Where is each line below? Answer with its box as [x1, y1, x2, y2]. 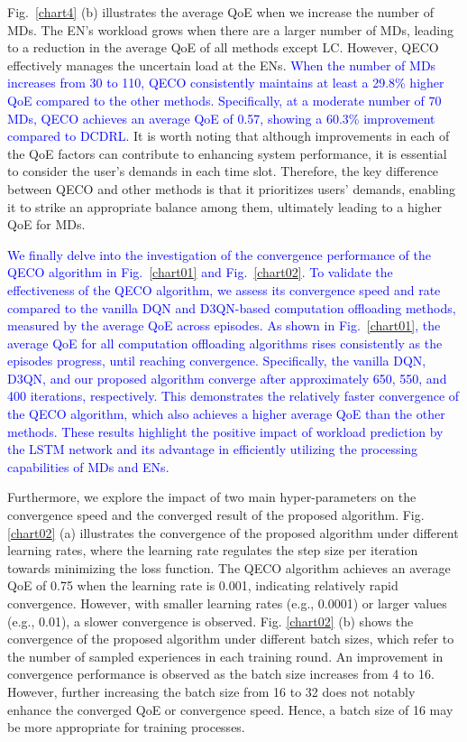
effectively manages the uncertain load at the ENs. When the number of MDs [7, 55, 436, 74]
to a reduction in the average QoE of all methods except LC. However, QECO [7, 38, 439, 57]
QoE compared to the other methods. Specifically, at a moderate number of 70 [7, 90, 442, 109]
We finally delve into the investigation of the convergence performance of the [7, 245, 431, 264]
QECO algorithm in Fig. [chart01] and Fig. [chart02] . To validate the [7, 263, 393, 282]
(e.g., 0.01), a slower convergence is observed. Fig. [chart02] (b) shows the [7, 611, 414, 630]
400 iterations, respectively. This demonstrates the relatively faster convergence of [7, 386, 460, 405]
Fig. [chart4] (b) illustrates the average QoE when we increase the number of [7, 3, 434, 21]
